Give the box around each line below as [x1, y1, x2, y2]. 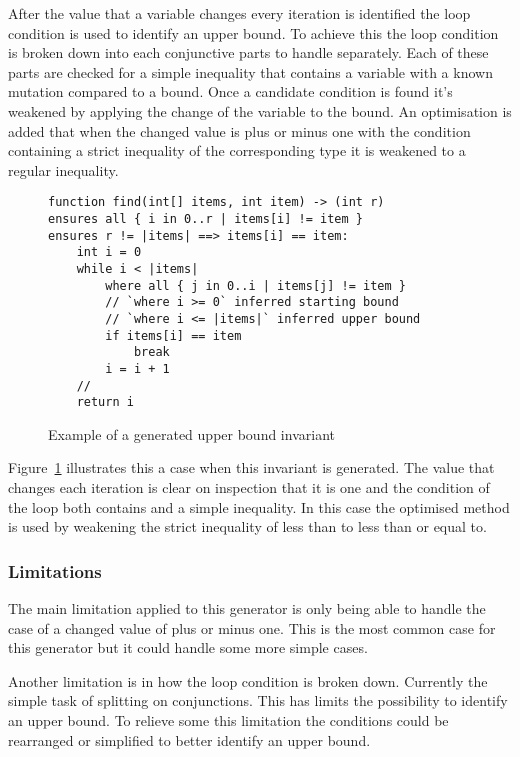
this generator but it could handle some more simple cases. [8, 637, 368, 658]
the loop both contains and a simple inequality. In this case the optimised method [8, 496, 510, 517]
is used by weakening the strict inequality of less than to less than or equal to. [8, 516, 487, 537]
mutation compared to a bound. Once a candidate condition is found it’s [8, 81, 453, 102]
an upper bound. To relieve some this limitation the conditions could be [8, 710, 449, 731]
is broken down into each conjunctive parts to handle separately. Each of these [8, 42, 489, 63]
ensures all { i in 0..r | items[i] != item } [48, 212, 363, 226]
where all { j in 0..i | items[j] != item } [105, 278, 406, 293]
